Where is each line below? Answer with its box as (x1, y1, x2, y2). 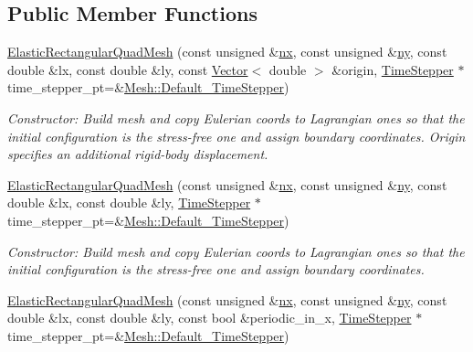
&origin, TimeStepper (331, 59, 454, 79)
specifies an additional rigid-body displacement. (7, 144, 268, 164)
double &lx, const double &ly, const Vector (7, 59, 248, 79)
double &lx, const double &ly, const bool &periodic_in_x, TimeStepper (7, 308, 412, 327)
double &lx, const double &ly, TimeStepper (7, 193, 251, 212)
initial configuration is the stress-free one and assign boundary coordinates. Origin (7, 126, 466, 145)
